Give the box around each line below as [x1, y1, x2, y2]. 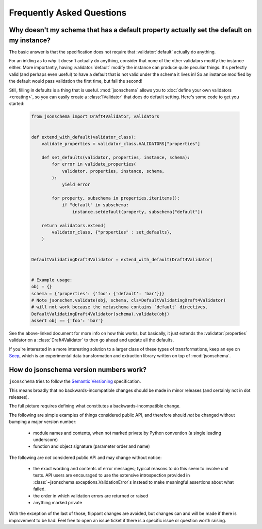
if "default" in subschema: [62, 202, 129, 208]
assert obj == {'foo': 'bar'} [31, 318, 103, 323]
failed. [33, 486, 46, 492]
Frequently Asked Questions [9, 7, 127, 18]
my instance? [9, 36, 51, 44]
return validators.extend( [41, 223, 106, 228]
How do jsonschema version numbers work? [9, 366, 147, 374]
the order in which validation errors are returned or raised [33, 493, 148, 498]
